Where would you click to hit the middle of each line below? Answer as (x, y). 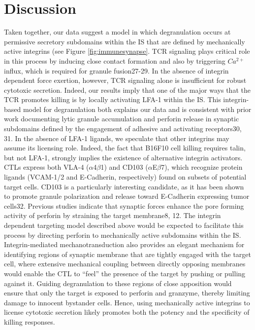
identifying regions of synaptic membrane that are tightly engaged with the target (127, 254)
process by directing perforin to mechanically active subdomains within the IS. (123, 235)
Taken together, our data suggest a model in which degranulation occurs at (117, 32)
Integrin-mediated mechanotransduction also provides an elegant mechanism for (124, 244)
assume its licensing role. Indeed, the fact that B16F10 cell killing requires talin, (125, 148)
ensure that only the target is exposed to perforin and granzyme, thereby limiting (127, 293)
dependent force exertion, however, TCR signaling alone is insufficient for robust (125, 80)
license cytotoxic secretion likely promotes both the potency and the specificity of (127, 312)
